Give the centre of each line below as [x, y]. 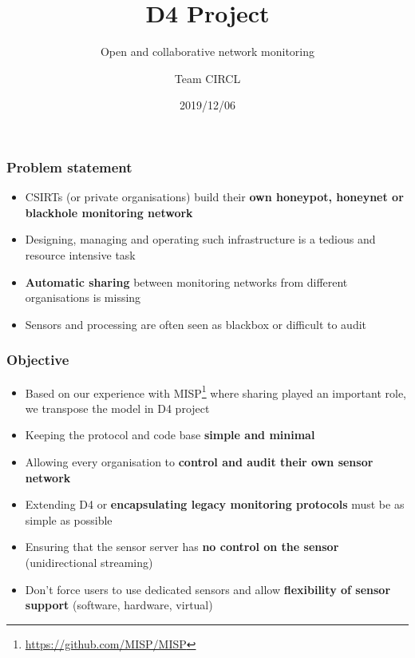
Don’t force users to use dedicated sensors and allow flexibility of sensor [208, 589]
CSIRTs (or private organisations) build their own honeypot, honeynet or [214, 197]
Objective [38, 360]
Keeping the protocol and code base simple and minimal [170, 435]
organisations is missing [83, 297]
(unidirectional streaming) [89, 562]
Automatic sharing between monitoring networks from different [186, 281]
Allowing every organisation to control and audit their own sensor [199, 462]
